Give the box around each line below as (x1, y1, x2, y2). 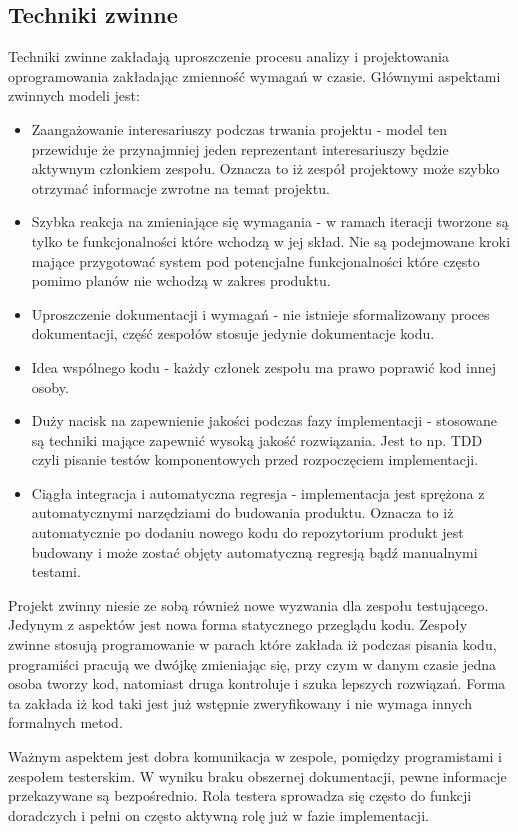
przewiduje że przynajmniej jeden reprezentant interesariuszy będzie (31, 138, 449, 159)
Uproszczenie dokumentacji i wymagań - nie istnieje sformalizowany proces (31, 303, 490, 324)
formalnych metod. (8, 712, 123, 733)
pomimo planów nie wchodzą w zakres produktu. (31, 270, 331, 291)
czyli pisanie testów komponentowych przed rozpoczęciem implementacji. (31, 449, 479, 470)
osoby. (31, 376, 69, 397)
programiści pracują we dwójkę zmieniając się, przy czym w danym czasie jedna (8, 653, 496, 674)
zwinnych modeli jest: (8, 85, 140, 106)
